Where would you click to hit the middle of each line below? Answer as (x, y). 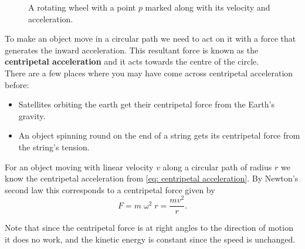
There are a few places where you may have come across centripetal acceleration (149, 73)
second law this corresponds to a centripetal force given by (110, 189)
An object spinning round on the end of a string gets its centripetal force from (159, 135)
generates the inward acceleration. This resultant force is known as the (132, 50)
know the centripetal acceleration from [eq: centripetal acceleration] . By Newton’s (152, 178)
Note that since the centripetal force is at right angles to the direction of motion (149, 228)
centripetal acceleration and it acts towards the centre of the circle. (132, 61)
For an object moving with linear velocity (79, 166)
